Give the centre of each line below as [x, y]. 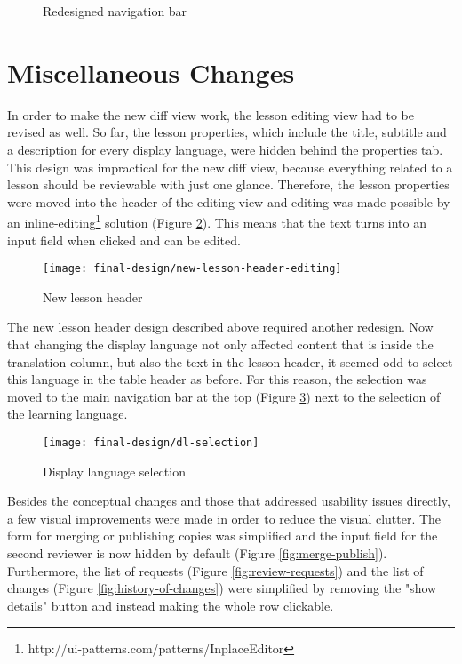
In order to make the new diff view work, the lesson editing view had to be [211, 114]
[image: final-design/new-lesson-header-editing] [192, 269]
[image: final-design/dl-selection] [151, 442]
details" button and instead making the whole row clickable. [171, 605]
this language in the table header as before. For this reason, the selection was [217, 379]
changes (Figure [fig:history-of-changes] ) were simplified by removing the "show [222, 588]
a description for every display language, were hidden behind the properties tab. [225, 149]
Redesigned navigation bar [115, 11]
